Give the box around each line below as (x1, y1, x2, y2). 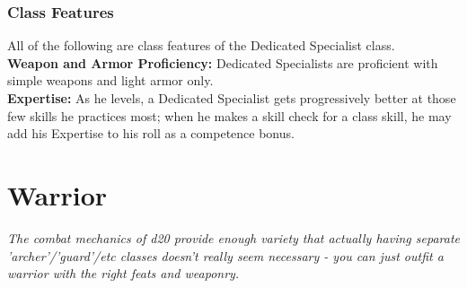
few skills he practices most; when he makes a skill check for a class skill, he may (7, 106, 452, 125)
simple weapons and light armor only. (7, 71, 214, 90)
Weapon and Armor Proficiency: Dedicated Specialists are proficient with (7, 53, 438, 72)
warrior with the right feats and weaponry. (7, 264, 240, 283)
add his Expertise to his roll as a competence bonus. (7, 124, 295, 143)
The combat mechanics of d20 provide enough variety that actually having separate (7, 228, 460, 247)
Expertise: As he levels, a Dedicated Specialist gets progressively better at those (7, 89, 456, 107)
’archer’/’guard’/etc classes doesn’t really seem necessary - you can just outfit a (7, 246, 444, 265)
